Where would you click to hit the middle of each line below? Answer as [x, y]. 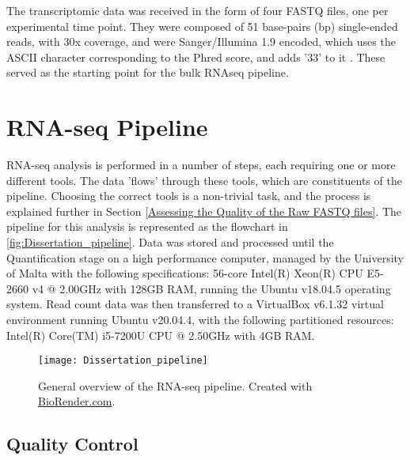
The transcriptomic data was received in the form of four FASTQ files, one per [197, 10]
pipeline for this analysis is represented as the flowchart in [147, 226]
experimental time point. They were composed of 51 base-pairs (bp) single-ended [202, 26]
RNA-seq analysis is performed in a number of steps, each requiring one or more [201, 165]
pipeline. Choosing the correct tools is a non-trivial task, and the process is [189, 196]
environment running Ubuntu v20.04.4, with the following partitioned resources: [200, 320]
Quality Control [72, 444]
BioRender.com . [77, 401]
